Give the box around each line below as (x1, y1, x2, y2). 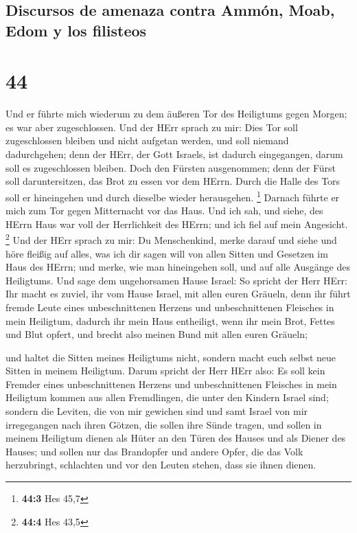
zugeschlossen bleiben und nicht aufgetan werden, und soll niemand (5, 133, 289, 148)
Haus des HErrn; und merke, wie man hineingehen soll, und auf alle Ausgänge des (5, 260, 350, 274)
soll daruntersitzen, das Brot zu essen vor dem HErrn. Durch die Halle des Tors (5, 174, 341, 188)
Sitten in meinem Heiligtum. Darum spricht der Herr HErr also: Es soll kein (5, 363, 325, 378)
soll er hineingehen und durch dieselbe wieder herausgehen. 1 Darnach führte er (5, 188, 340, 204)
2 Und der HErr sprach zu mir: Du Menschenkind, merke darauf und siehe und (5, 231, 337, 247)
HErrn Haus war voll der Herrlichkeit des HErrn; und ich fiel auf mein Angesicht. (5, 216, 348, 231)
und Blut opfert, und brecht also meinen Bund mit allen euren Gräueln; (5, 327, 308, 341)
